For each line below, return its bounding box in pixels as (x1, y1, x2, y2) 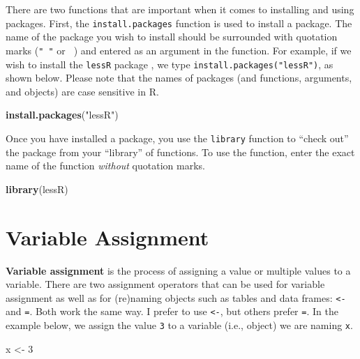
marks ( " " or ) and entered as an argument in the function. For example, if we (6, 43, 352, 57)
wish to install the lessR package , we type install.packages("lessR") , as (6, 56, 333, 71)
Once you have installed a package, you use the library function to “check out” (6, 130, 349, 145)
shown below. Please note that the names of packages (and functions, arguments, (6, 70, 352, 85)
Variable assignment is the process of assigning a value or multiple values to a (6, 263, 351, 277)
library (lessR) (6, 181, 68, 196)
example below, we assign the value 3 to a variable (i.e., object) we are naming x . (6, 318, 353, 332)
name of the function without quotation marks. (6, 158, 205, 173)
